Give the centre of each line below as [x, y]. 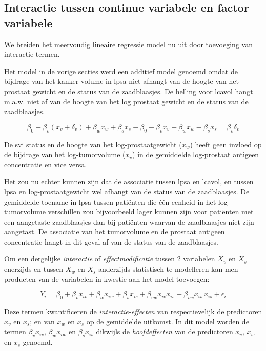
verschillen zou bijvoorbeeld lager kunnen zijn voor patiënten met [151, 212]
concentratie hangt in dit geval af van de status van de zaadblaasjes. [111, 241]
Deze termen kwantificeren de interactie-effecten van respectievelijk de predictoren [133, 311]
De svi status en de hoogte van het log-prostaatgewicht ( [93, 144]
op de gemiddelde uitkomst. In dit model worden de [168, 321]
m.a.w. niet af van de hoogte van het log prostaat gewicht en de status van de [126, 101]
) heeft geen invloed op [226, 144]
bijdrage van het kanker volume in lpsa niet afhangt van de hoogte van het [121, 81]
